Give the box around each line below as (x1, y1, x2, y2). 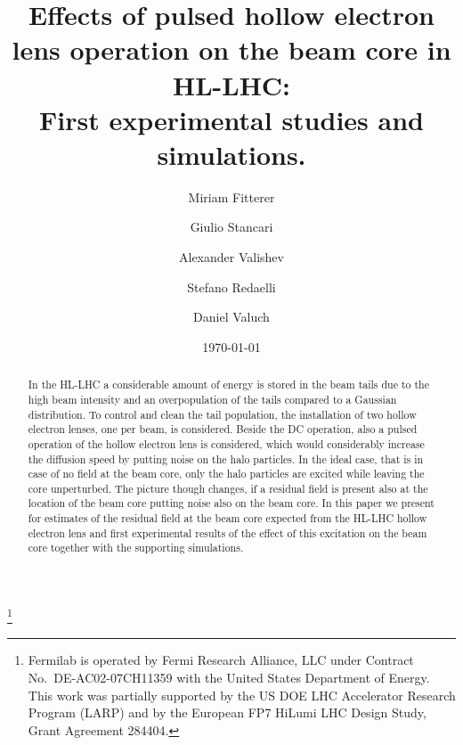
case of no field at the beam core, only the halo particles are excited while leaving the (28, 466, 425, 481)
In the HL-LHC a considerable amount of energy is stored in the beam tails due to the (28, 377, 429, 392)
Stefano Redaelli (187, 277, 276, 296)
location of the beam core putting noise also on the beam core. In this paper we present (28, 495, 435, 511)
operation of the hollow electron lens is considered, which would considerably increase (28, 436, 425, 451)
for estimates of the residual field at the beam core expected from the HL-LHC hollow (28, 511, 427, 526)
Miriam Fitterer (188, 187, 275, 206)
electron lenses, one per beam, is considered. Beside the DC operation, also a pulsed (28, 422, 418, 437)
